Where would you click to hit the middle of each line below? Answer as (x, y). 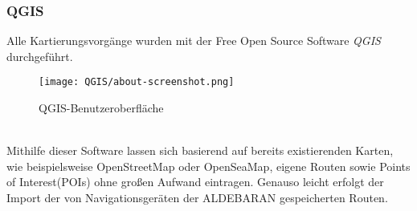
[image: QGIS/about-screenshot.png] (137, 82)
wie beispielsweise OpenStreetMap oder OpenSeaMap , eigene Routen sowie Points (208, 166)
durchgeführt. (40, 56)
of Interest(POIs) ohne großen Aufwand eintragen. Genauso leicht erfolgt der (195, 182)
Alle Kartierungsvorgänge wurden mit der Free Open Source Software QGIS (194, 41)
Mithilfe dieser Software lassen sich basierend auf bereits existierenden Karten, (200, 150)
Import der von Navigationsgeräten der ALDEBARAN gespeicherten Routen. (197, 198)
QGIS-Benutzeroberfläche (101, 108)
